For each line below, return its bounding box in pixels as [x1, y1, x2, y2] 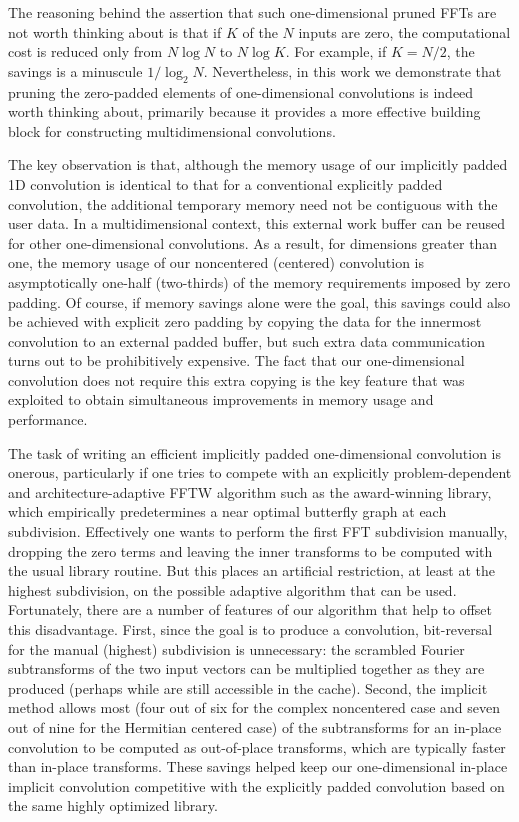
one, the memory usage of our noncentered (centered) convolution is [8, 252, 425, 273]
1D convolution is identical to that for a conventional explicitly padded [8, 173, 443, 194]
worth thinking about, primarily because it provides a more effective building [8, 101, 481, 122]
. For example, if [285, 41, 387, 62]
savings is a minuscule [8, 60, 143, 81]
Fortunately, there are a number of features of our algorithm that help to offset [8, 599, 493, 620]
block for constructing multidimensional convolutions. [8, 120, 336, 141]
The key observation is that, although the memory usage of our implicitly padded [8, 154, 508, 175]
